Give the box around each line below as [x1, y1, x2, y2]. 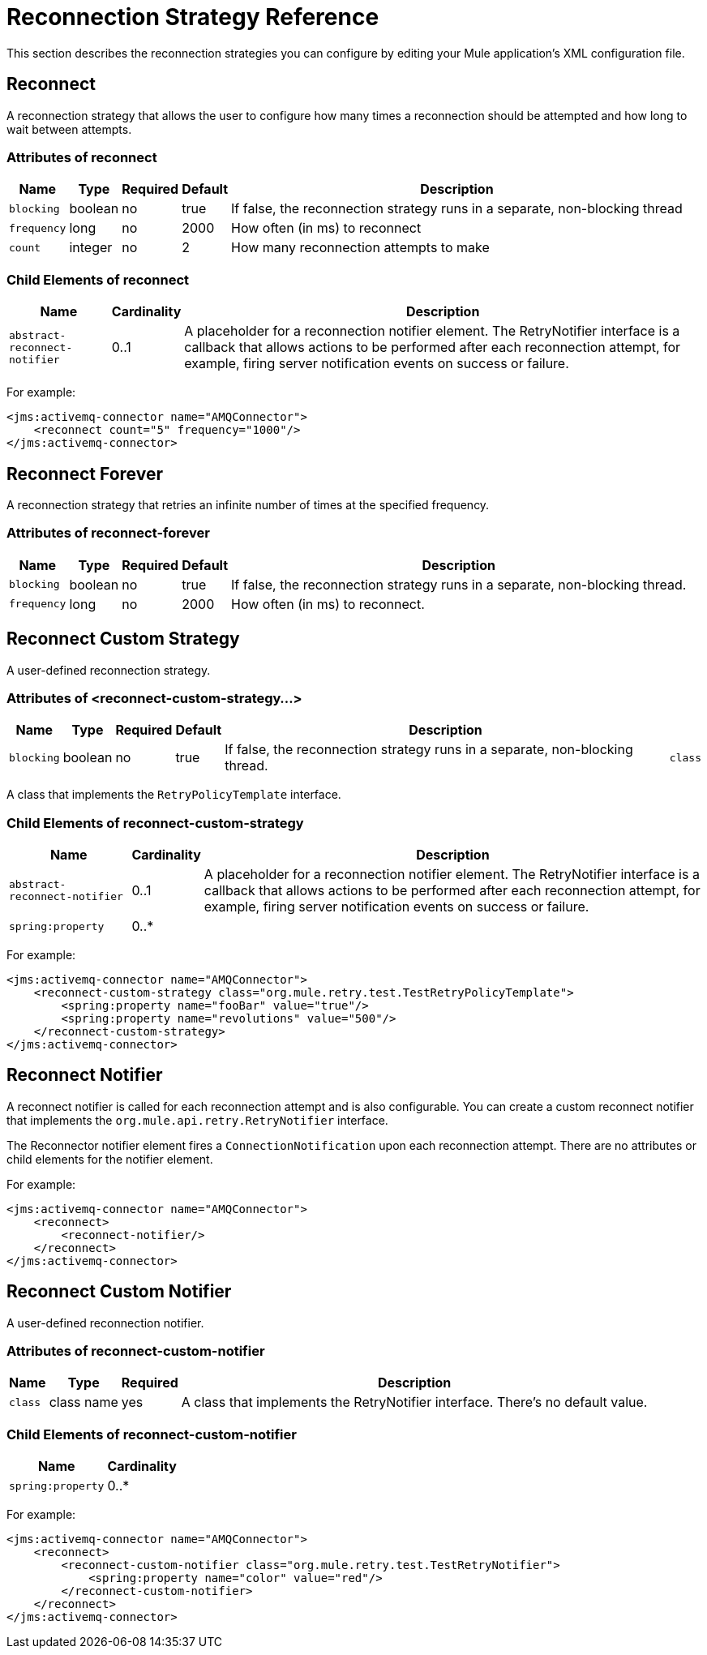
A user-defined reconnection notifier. [6, 1315, 204, 1330]
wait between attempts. [6, 122, 132, 136]
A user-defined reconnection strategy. [6, 662, 211, 677]
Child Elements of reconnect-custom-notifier [6, 1426, 297, 1443]
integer [69, 239, 113, 256]
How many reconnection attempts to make [231, 239, 490, 256]
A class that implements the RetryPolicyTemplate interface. [6, 787, 341, 802]
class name [49, 1394, 118, 1411]
